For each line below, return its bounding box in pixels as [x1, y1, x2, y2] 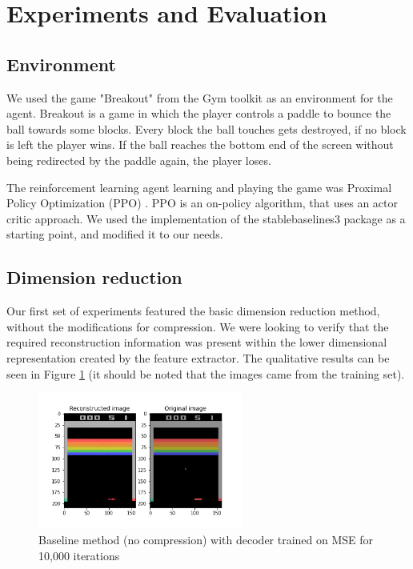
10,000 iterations [38, 547, 120, 563]
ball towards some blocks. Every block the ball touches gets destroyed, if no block [6, 120, 407, 137]
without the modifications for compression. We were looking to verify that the [6, 318, 389, 335]
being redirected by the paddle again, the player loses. [6, 151, 271, 168]
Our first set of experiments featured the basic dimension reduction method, [6, 303, 380, 319]
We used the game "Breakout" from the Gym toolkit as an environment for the [6, 89, 393, 106]
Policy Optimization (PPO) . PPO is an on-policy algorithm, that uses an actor [6, 194, 398, 211]
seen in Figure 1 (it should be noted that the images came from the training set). [6, 365, 405, 382]
